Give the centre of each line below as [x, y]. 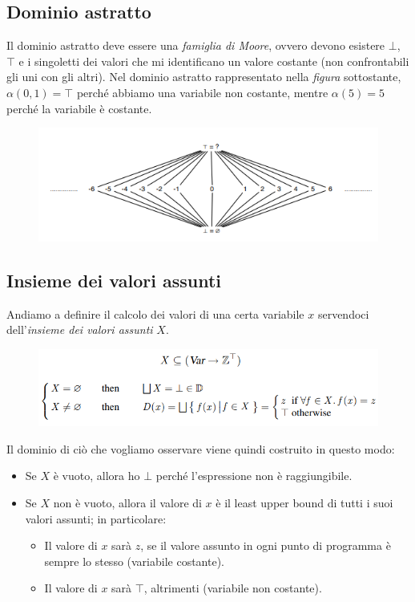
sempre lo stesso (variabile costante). [135, 561]
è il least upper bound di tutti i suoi [304, 502]
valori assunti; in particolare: [96, 518]
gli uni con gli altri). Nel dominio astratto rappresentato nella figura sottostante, [204, 77]
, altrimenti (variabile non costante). [233, 588]
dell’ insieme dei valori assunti [80, 329]
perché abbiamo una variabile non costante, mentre [202, 92]
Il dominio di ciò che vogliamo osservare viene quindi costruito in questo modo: [201, 448]
